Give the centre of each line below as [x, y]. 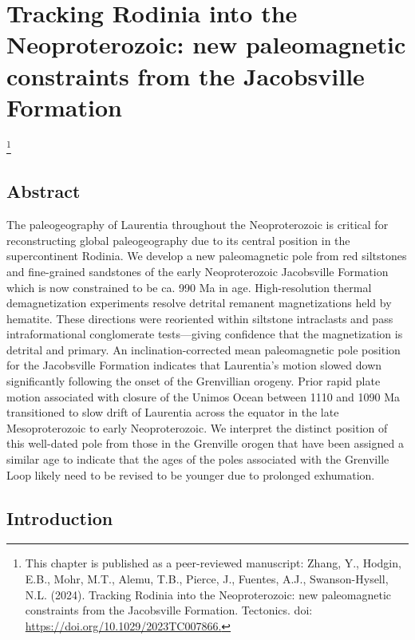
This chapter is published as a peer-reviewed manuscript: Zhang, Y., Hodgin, [213, 563]
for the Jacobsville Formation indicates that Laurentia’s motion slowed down [194, 365]
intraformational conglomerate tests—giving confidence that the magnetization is [205, 334]
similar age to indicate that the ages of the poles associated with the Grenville [198, 459]
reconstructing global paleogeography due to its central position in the [178, 240]
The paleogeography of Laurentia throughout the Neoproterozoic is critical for [198, 225]
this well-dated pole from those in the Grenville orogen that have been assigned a [205, 443]
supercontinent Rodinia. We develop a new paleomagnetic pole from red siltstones [207, 256]
